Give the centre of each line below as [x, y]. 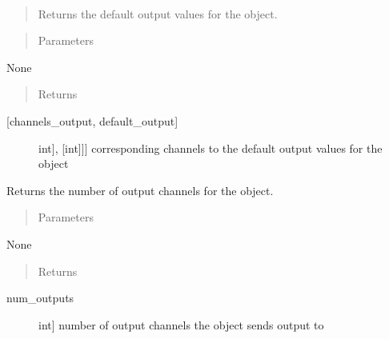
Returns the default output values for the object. [158, 13]
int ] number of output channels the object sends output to [181, 324]
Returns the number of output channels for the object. [140, 190]
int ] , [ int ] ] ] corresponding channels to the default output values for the [211, 148]
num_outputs [40, 298]
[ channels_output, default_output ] [92, 120]
